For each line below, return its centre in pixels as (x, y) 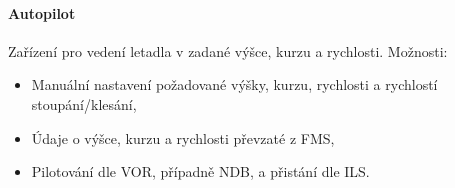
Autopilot (42, 12)
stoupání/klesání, (84, 103)
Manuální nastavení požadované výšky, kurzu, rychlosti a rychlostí (234, 84)
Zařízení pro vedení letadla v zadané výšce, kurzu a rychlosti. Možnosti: (228, 50)
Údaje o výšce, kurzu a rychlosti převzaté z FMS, (183, 137)
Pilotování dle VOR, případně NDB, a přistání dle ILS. (200, 171)
